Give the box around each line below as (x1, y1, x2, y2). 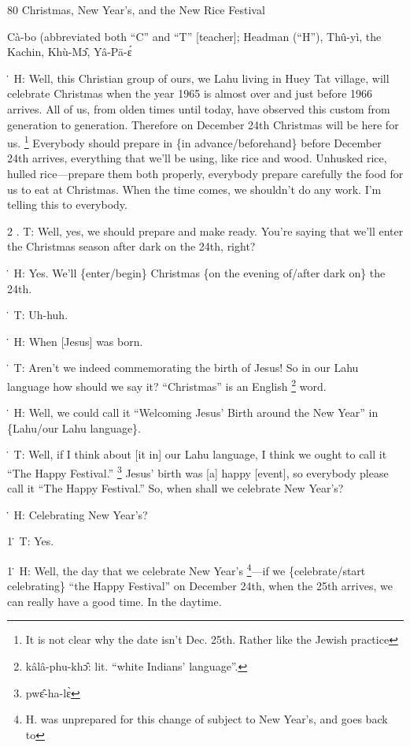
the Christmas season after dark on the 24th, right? (7, 238, 256, 255)
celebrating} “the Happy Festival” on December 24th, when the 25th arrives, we (7, 578, 393, 594)
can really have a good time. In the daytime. (7, 593, 222, 609)
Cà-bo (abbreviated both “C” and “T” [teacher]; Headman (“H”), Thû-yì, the (7, 28, 382, 44)
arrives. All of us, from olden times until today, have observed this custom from (7, 100, 390, 117)
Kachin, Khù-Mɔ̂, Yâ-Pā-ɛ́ (7, 43, 132, 60)
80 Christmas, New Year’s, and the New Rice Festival (7, 2, 265, 17)
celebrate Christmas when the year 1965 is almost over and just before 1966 (7, 85, 373, 102)
